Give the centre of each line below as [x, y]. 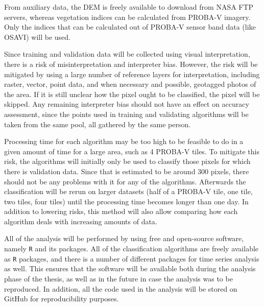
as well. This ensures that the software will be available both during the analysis [130, 268]
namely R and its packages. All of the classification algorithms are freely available [131, 249]
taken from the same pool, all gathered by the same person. [98, 124]
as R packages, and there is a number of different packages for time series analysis [132, 258]
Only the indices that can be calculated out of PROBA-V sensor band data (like [130, 27]
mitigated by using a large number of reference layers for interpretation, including [132, 74]
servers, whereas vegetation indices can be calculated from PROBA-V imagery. [127, 17]
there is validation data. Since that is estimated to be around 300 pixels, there [127, 171]
